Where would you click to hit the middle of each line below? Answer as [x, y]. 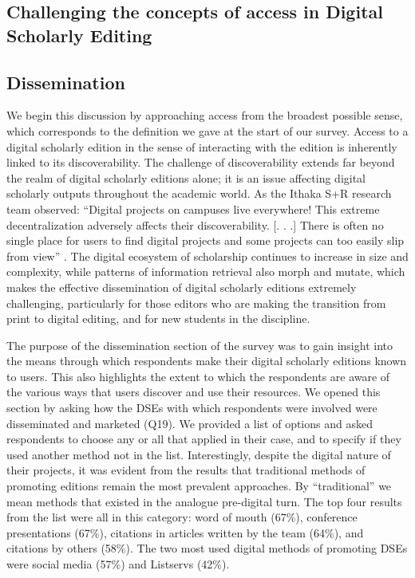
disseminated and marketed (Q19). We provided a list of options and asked [190, 423]
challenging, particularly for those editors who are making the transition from [196, 303]
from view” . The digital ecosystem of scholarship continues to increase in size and [207, 256]
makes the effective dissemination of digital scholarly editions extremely [182, 287]
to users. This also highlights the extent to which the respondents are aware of [198, 376]
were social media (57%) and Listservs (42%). [118, 564]
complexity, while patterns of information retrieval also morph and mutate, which [206, 271]
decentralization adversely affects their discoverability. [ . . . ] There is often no [195, 224]
